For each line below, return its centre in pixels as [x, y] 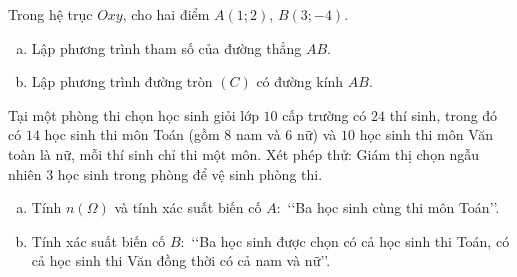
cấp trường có [324, 114]
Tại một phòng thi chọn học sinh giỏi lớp [133, 114]
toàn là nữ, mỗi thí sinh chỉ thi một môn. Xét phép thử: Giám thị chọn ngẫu [244, 153]
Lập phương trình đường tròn [122, 81]
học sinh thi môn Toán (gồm [132, 134]
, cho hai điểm [166, 14]
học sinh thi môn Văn [426, 134]
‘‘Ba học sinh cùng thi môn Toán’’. [393, 207]
